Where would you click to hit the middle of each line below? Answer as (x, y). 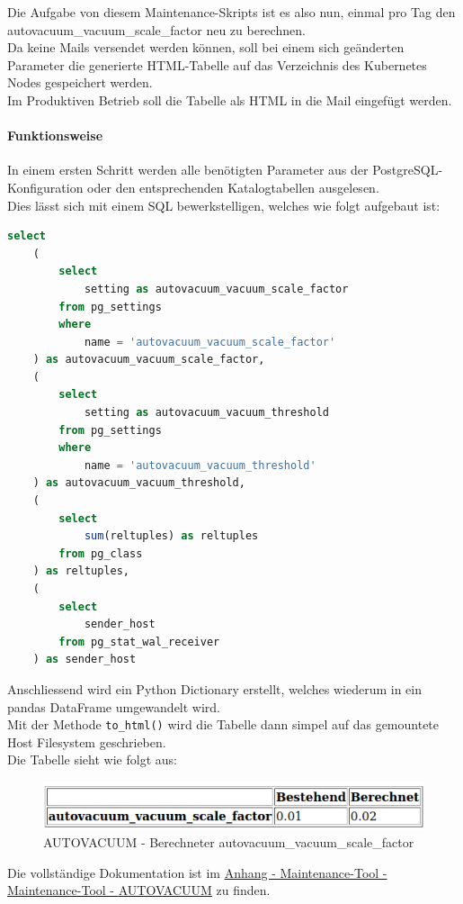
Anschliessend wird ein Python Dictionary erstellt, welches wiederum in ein (214, 688)
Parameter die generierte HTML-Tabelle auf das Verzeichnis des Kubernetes (217, 64)
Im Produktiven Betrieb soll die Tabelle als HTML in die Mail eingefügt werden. (230, 99)
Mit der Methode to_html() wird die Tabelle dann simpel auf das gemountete (223, 724)
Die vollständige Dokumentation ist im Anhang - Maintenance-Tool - (197, 872)
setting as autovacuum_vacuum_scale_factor (216, 289)
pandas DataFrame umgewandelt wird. (114, 706)
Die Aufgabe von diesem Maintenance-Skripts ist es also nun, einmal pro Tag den (231, 12)
